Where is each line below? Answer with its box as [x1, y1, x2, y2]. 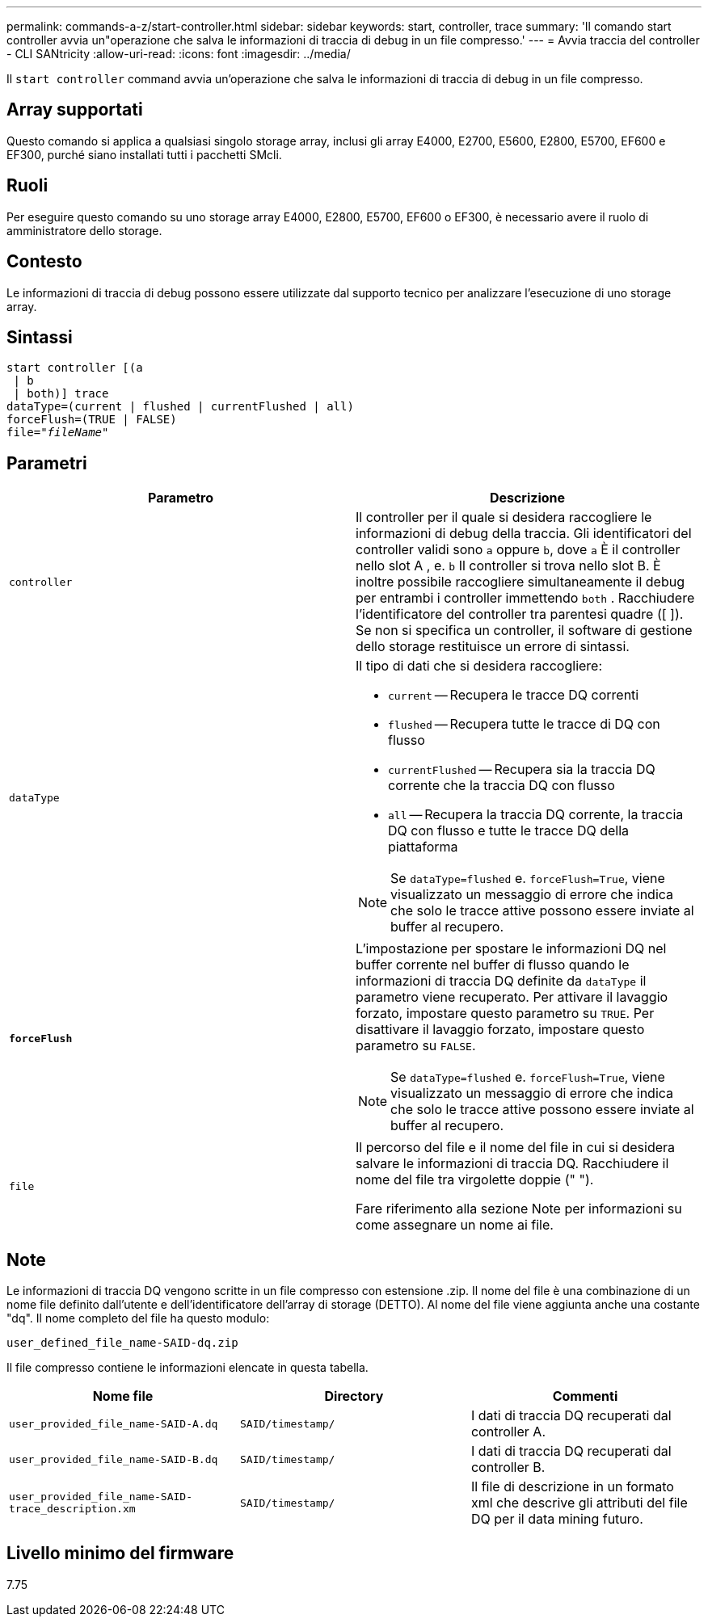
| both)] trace [13, 387, 109, 401]
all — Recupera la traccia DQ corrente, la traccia [388, 806, 684, 823]
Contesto [6, 251, 82, 272]
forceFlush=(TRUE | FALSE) [6, 413, 177, 427]
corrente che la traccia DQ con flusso [388, 777, 615, 794]
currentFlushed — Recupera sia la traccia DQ [388, 761, 655, 778]
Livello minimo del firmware [6, 1543, 234, 1564]
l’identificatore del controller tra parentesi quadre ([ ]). [356, 606, 684, 623]
